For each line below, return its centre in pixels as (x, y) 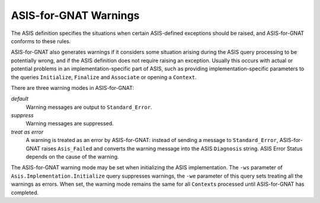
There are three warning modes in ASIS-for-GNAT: (73, 88)
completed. (25, 192)
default (20, 99)
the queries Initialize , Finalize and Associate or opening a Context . (104, 77)
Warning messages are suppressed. (70, 124)
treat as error (27, 132)
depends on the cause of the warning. (72, 157)
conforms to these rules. (41, 41)
